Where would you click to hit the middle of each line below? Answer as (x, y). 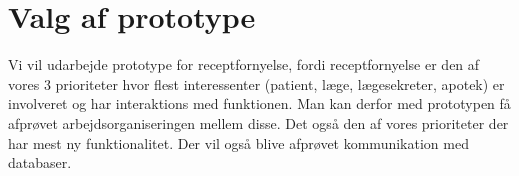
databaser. (40, 162)
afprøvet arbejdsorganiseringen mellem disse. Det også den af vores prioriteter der (258, 122)
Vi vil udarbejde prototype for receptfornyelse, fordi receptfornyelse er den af (244, 64)
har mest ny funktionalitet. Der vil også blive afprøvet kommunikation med (238, 142)
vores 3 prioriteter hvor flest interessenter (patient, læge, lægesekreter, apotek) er (256, 83)
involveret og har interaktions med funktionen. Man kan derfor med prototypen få (259, 103)
